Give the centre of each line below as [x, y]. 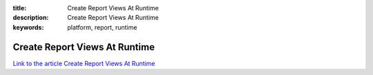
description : [31, 18]
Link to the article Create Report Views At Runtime [84, 63]
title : [20, 8]
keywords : [28, 27]
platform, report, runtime [102, 27]
